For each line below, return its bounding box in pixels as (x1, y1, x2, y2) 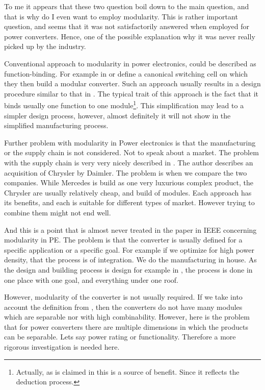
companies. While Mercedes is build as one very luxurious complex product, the (4, 177, 253, 188)
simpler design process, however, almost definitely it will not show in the (4, 110, 231, 120)
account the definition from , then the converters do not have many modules (4, 301, 243, 312)
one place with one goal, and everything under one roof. (4, 274, 178, 285)
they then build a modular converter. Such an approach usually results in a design (4, 78, 261, 89)
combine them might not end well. (4, 207, 111, 217)
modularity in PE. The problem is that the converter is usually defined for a (4, 234, 243, 245)
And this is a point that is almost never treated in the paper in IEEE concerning (4, 224, 257, 235)
